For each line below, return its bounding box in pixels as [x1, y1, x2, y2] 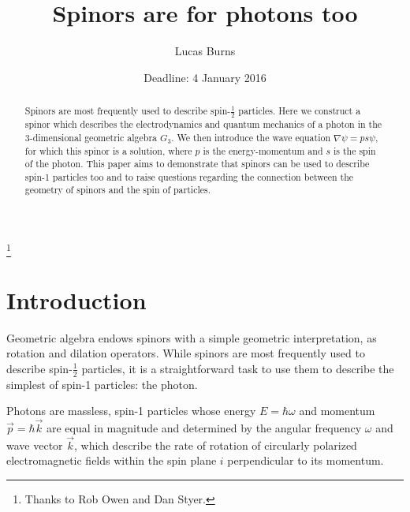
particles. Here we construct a [238, 104, 361, 118]
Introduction [6, 283, 147, 316]
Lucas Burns [174, 43, 236, 59]
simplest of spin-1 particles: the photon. [6, 376, 198, 392]
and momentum [299, 402, 375, 419]
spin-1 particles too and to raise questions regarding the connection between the [24, 170, 354, 183]
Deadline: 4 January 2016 [143, 69, 266, 85]
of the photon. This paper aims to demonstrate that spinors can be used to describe [24, 157, 370, 170]
